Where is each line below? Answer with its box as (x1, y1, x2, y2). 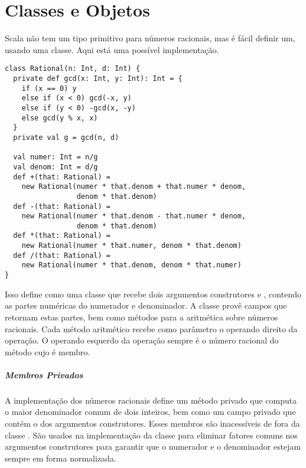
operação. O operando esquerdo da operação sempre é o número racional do (5, 334, 279, 346)
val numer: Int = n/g (13, 153, 98, 162)
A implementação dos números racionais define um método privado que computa (5, 394, 297, 406)
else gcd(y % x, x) (21, 113, 98, 122)
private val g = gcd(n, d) (13, 133, 119, 142)
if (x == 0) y (21, 84, 77, 93)
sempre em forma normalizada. (5, 451, 116, 464)
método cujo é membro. (5, 345, 90, 358)
